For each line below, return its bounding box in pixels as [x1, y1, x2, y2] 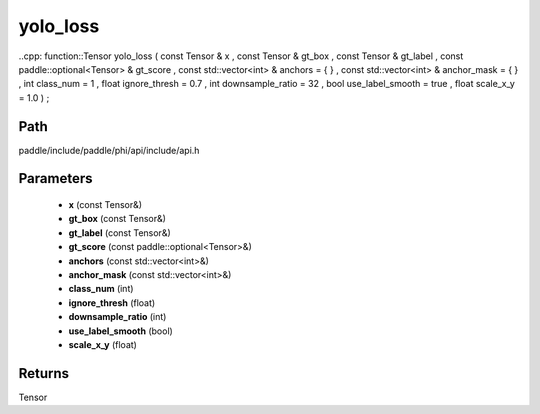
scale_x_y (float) [68, 338, 137, 350]
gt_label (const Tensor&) [68, 226, 172, 239]
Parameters [18, 170, 93, 187]
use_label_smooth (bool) [68, 325, 174, 337]
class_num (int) [68, 283, 134, 295]
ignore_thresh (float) [68, 296, 156, 309]
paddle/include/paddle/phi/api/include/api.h [18, 144, 200, 156]
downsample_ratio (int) [68, 311, 167, 323]
